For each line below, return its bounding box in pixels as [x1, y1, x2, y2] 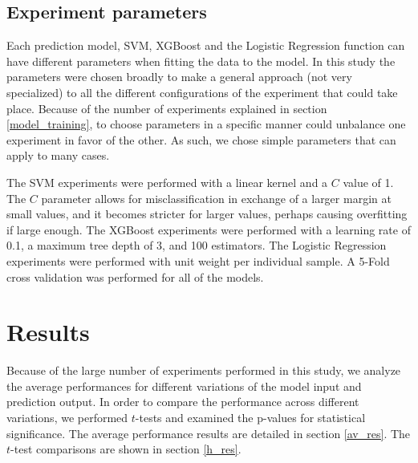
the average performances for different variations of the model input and [6, 377, 362, 394]
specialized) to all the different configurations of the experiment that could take [6, 83, 398, 100]
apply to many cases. [6, 147, 110, 164]
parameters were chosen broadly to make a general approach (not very [6, 68, 352, 85]
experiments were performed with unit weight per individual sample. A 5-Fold [6, 252, 390, 269]
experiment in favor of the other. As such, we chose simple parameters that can [6, 131, 396, 148]
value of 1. [343, 173, 394, 190]
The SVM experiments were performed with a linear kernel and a [6, 173, 328, 190]
